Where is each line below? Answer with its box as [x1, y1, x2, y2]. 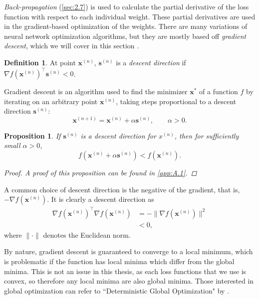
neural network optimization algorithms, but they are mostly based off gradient [4, 30, 247, 41]
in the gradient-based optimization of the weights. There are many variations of [4, 21, 248, 31]
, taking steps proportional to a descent [116, 96, 237, 106]
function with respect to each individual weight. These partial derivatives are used [4, 11, 256, 21]
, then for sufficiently [174, 130, 239, 141]
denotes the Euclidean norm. [43, 229, 131, 240]
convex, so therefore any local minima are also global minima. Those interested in [4, 276, 254, 286]
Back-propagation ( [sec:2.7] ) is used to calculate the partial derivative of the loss [4, 1, 249, 11]
